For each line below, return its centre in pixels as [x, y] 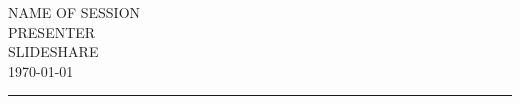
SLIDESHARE [53, 51]
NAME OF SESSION [74, 12]
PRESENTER [52, 31]
